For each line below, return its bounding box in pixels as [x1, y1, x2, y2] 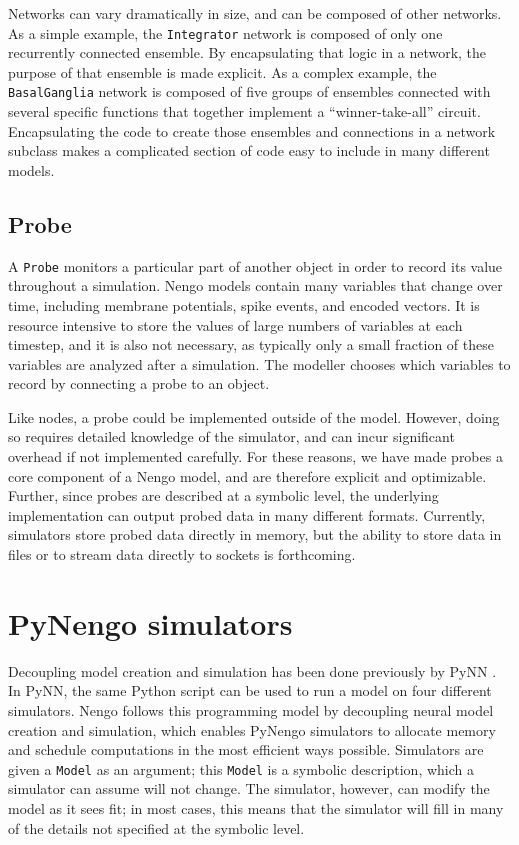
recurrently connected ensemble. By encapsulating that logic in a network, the [8, 42, 487, 63]
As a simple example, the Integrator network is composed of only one [8, 22, 443, 43]
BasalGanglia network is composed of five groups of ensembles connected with [8, 81, 491, 102]
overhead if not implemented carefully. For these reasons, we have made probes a [8, 446, 503, 467]
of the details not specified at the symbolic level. [8, 817, 305, 838]
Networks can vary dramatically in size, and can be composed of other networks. [8, 3, 502, 23]
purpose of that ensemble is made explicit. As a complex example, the [8, 61, 437, 82]
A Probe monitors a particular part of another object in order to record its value [8, 255, 503, 276]
